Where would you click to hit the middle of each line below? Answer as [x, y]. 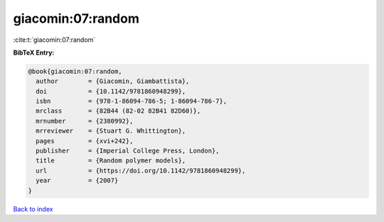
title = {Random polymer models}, [111, 161]
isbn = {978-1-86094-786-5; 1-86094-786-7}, [132, 101]
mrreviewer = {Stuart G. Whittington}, [111, 131]
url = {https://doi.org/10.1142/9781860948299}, [141, 171]
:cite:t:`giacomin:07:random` [54, 40]
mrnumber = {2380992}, [85, 121]
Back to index [33, 209]
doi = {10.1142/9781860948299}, [111, 91]
